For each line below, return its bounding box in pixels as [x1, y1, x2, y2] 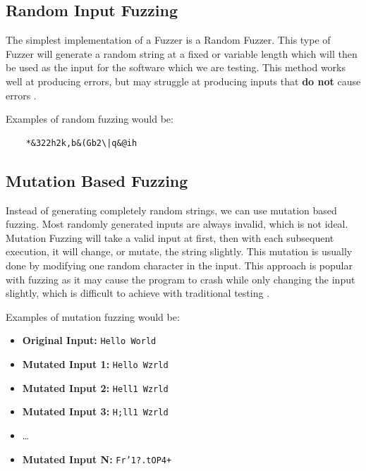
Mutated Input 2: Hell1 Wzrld [22, 380, 169, 395]
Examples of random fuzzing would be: [6, 111, 173, 126]
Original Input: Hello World [22, 333, 157, 348]
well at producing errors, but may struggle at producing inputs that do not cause [6, 73, 361, 88]
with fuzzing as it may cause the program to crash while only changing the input [6, 271, 355, 286]
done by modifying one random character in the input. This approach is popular [6, 257, 353, 272]
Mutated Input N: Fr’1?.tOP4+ [22, 451, 172, 466]
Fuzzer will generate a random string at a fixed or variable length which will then [6, 46, 358, 61]
